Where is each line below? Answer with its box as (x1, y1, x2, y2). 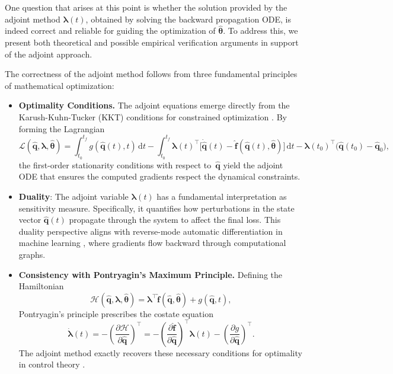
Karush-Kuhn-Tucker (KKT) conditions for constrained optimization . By (18, 110, 287, 123)
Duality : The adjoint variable (18, 190, 129, 203)
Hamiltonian (18, 280, 64, 292)
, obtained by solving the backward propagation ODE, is (85, 12, 291, 25)
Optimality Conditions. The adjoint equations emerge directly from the (18, 99, 290, 111)
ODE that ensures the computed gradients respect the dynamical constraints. (18, 170, 301, 183)
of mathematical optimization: (5, 79, 114, 91)
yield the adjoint (223, 158, 283, 171)
